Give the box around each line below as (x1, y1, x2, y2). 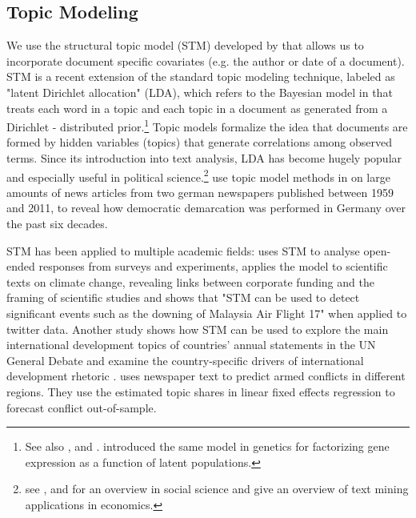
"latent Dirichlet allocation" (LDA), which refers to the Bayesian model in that (6, 83, 393, 100)
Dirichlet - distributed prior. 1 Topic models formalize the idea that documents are (6, 116, 408, 135)
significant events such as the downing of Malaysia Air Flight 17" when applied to (6, 305, 407, 322)
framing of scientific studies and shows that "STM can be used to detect (6, 289, 360, 306)
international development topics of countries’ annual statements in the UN (6, 336, 376, 353)
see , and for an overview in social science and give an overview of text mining (25, 480, 409, 497)
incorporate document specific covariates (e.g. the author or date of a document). (6, 52, 405, 69)
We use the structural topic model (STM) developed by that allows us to (6, 37, 364, 54)
